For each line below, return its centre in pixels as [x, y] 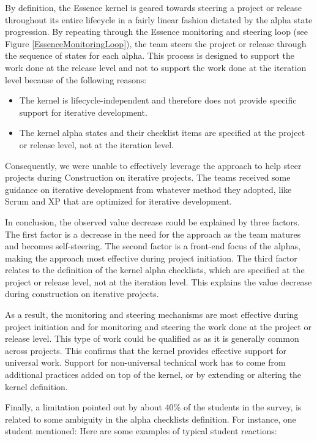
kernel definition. [36, 386]
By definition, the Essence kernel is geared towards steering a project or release [153, 7]
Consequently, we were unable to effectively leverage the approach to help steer [153, 165]
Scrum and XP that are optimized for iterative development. [118, 201]
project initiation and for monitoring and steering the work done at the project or [158, 326]
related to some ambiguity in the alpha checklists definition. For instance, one [151, 419]
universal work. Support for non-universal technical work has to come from [145, 362]
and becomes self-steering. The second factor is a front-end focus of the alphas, [153, 246]
